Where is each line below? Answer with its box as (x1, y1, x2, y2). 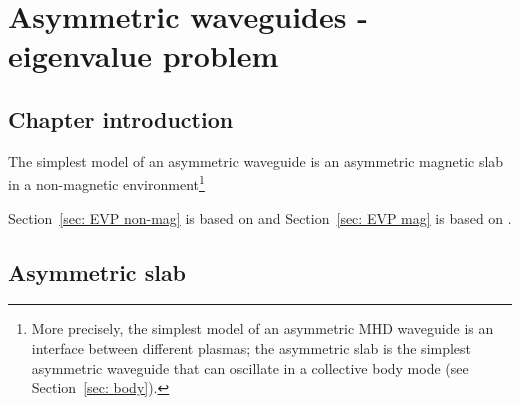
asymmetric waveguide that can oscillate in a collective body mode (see (31, 357, 469, 378)
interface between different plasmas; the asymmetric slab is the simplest (31, 338, 472, 358)
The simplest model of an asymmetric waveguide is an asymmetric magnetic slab (8, 150, 504, 171)
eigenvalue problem (8, 35, 279, 76)
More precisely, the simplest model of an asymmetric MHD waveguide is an (31, 318, 494, 339)
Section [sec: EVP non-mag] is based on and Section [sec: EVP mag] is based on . (8, 207, 512, 228)
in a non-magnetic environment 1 (8, 171, 205, 195)
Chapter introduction (8, 103, 234, 134)
